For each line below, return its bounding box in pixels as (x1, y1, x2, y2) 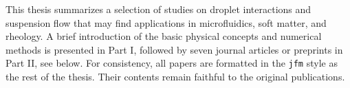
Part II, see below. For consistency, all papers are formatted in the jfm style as (6, 56, 338, 70)
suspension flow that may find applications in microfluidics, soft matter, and (6, 15, 327, 30)
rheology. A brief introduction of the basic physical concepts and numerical (6, 29, 322, 43)
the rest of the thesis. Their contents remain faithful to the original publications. (6, 69, 345, 84)
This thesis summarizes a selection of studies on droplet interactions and (6, 2, 311, 16)
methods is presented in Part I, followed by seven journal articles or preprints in (6, 42, 343, 56)
